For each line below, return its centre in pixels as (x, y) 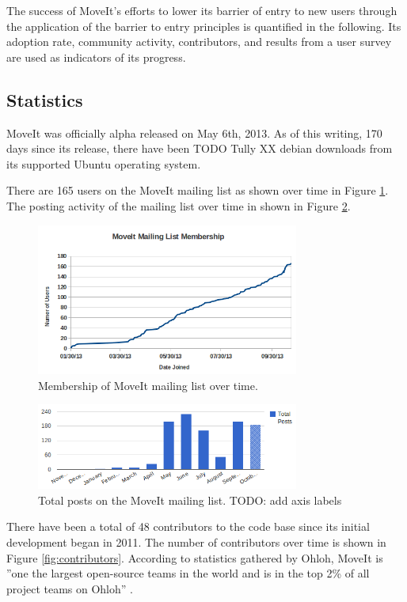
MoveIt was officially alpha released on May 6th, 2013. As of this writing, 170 (194, 133)
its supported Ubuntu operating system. (104, 163)
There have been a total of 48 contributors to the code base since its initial (188, 526)
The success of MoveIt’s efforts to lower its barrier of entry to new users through (202, 10)
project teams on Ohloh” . (70, 588)
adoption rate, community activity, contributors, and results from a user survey (199, 42)
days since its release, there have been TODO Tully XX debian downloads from (200, 148)
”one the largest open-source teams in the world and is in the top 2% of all (188, 573)
